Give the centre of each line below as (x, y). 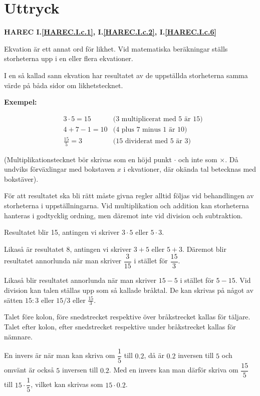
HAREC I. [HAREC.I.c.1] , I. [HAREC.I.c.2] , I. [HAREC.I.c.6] (110, 32)
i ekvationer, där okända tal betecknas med (190, 169)
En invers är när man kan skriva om (60, 355)
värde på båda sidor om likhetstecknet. (64, 85)
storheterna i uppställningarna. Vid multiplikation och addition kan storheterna (126, 205)
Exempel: (21, 102)
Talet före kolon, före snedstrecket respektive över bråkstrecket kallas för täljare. (127, 317)
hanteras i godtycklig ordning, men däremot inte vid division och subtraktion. (123, 215)
